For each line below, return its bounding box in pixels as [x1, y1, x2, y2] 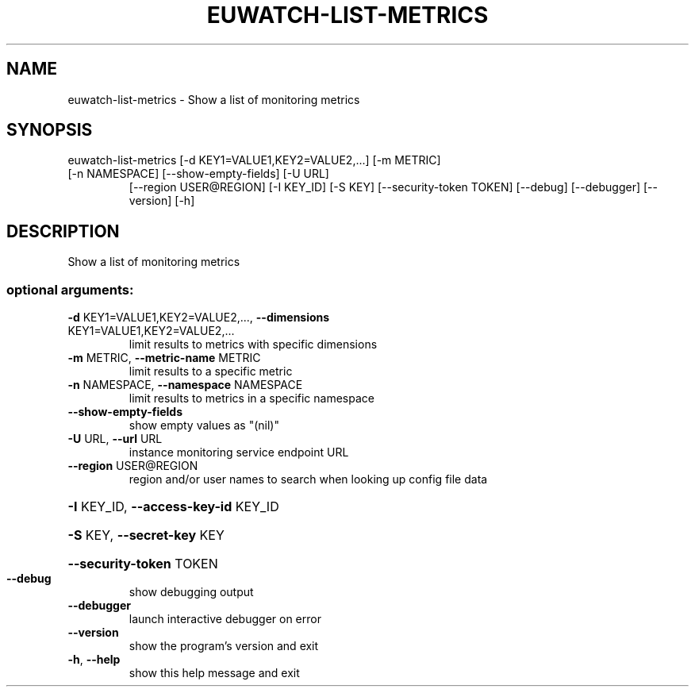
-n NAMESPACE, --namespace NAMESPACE [67, 378, 303, 392]
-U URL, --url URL [67, 432, 163, 446]
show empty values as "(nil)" [129, 418, 279, 433]
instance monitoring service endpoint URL [129, 445, 349, 460]
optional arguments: [6, 281, 134, 298]
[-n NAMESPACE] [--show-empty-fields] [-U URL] [67, 167, 329, 181]
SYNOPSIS [6, 120, 93, 141]
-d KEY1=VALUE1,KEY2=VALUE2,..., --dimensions [67, 310, 330, 325]
